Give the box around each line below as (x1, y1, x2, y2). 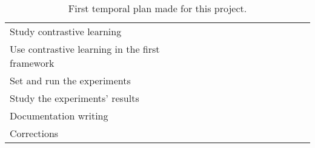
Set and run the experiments (10, 73, 131, 87)
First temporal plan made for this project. (68, 1, 247, 15)
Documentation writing (10, 109, 108, 123)
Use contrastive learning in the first (10, 42, 160, 56)
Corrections (10, 126, 59, 140)
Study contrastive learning (10, 24, 122, 38)
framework (10, 56, 55, 70)
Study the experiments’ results (10, 91, 139, 105)
